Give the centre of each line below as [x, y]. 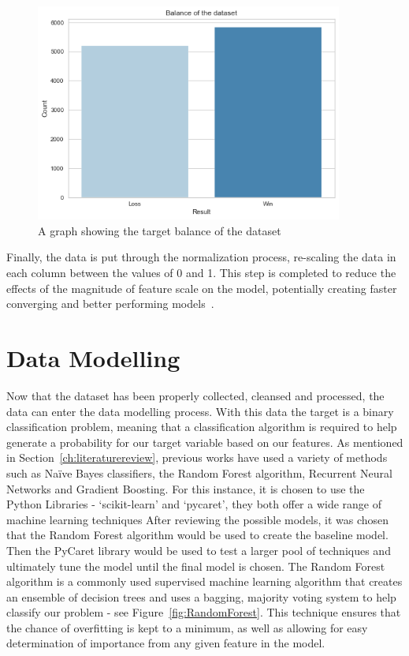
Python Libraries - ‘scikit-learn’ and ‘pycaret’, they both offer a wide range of [194, 504]
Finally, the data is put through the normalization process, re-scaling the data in [201, 257]
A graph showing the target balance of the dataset [160, 230]
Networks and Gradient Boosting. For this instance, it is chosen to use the [186, 488]
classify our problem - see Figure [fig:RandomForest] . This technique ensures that [204, 612]
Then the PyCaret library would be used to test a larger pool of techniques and [199, 550]
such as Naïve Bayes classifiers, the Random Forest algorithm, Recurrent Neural [199, 472]
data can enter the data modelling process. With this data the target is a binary [200, 411]
